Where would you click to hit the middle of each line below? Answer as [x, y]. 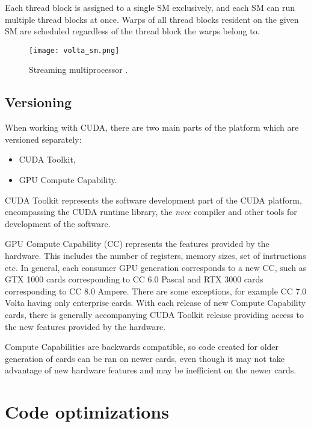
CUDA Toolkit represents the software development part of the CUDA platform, [153, 200]
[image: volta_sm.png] [74, 50]
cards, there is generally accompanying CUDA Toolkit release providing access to [154, 314]
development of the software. [58, 223]
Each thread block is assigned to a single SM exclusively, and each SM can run [150, 7]
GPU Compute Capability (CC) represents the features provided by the [137, 244]
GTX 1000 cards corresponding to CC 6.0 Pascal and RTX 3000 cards [134, 279]
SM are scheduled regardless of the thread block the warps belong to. [132, 31]
